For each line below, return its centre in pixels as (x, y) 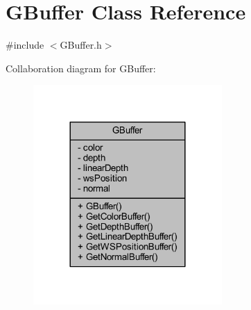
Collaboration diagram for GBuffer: (81, 68)
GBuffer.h (81, 45)
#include (25, 45)
